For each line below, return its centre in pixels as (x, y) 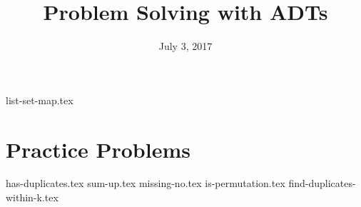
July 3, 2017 (185, 46)
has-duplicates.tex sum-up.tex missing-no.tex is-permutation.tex (146, 183)
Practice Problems (98, 149)
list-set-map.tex (40, 100)
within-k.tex (32, 197)
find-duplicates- (322, 183)
